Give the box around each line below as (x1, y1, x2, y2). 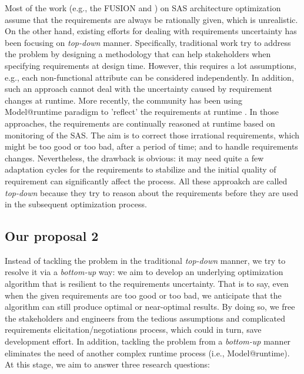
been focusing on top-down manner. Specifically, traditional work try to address (5, 36, 291, 48)
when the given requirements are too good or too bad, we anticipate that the (5, 289, 282, 301)
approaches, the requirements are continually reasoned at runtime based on (5, 117, 275, 129)
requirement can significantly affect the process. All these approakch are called (5, 174, 288, 187)
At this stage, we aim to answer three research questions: (5, 358, 210, 370)
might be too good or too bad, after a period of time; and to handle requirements (5, 140, 298, 153)
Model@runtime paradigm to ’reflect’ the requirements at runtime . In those (5, 105, 279, 118)
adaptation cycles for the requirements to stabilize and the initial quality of (5, 163, 276, 176)
